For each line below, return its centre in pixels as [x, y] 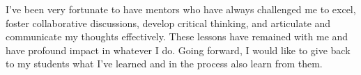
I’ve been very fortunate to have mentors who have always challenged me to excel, [181, 9]
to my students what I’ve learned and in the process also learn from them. [164, 64]
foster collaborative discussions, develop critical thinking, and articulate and [168, 23]
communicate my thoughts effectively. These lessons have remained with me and [177, 36]
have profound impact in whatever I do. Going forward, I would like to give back [178, 50]
